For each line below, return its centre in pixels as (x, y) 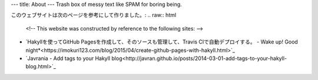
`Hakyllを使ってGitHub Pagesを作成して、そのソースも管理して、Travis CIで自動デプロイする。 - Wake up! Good (162, 42)
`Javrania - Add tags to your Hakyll (68, 58)
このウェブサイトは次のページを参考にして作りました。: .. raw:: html (94, 15)
